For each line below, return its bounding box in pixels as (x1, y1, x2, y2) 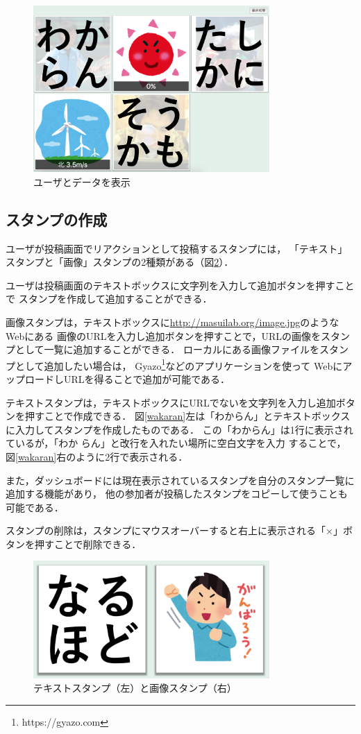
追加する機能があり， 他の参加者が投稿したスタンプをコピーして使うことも (6, 486, 348, 501)
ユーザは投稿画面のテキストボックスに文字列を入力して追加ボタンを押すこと (6, 278, 355, 292)
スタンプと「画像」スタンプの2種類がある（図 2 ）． (6, 255, 234, 269)
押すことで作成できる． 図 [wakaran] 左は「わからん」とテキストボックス (24, 409, 351, 423)
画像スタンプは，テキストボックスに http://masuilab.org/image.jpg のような (6, 314, 339, 329)
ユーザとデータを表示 (33, 174, 131, 189)
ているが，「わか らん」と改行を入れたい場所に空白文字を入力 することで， (6, 436, 346, 450)
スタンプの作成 (6, 208, 108, 230)
